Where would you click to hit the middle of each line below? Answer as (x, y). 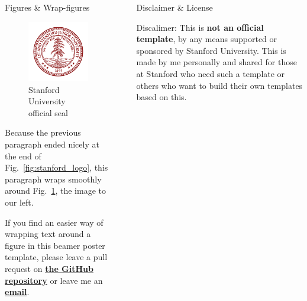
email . (17, 292)
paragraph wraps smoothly (53, 179)
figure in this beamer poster (55, 245)
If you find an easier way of (54, 222)
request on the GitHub (49, 268)
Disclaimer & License (174, 7)
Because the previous (43, 132)
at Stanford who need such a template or (211, 73)
